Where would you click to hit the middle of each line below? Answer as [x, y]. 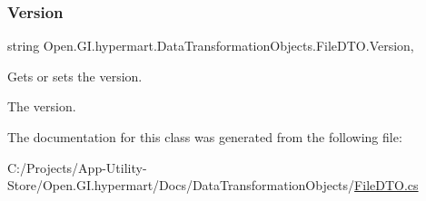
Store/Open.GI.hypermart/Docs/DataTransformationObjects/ [181, 185]
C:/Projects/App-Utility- [77, 167]
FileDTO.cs [386, 185]
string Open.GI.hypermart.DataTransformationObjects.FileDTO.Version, [211, 46]
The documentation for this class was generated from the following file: [205, 137]
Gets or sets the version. [75, 76]
